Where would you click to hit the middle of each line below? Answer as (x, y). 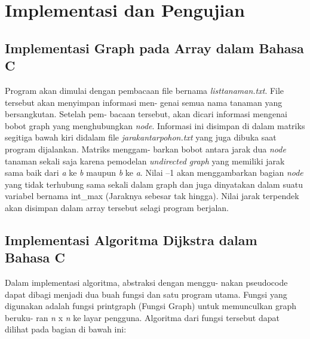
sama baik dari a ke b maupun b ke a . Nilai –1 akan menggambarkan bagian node (154, 172)
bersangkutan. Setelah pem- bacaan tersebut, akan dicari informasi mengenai (146, 114)
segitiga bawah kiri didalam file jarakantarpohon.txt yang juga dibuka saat (141, 137)
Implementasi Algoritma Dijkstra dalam (131, 239)
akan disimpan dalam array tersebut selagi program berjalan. (117, 207)
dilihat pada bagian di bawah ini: (66, 329)
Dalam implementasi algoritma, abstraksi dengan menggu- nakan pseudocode (146, 282)
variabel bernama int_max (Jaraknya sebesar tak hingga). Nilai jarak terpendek (152, 196)
